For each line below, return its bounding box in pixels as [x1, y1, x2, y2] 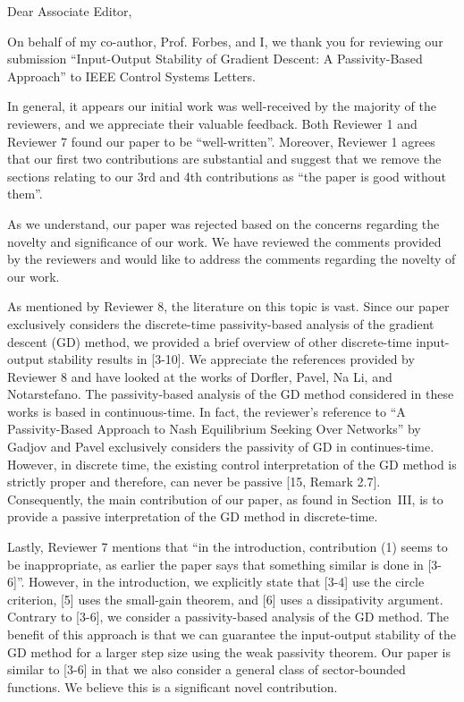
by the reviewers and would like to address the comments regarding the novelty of [7, 250, 456, 268]
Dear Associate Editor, [7, 2, 132, 20]
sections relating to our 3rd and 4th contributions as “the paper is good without [7, 166, 447, 185]
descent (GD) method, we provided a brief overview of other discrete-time [7, 332, 412, 351]
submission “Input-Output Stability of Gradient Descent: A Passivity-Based [7, 49, 423, 68]
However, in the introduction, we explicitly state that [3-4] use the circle [29, 572, 425, 591]
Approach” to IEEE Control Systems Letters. [7, 66, 257, 85]
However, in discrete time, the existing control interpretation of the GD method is [7, 454, 457, 473]
